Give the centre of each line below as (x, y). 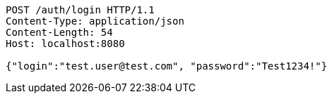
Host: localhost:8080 (65, 44)
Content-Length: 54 (59, 32)
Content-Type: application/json (95, 21)
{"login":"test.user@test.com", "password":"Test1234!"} (167, 66)
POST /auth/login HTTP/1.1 (80, 10)
